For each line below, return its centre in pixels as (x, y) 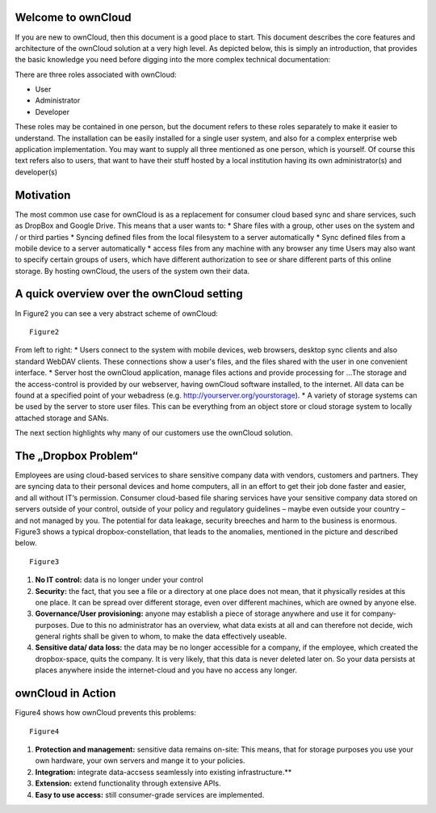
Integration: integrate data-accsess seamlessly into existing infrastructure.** (163, 772)
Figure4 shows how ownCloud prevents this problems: (106, 713)
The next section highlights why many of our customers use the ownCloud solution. (154, 433)
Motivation (43, 195)
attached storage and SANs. (62, 418)
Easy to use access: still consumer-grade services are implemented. (150, 794)
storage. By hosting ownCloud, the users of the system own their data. (132, 271)
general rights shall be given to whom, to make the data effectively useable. (161, 636)
